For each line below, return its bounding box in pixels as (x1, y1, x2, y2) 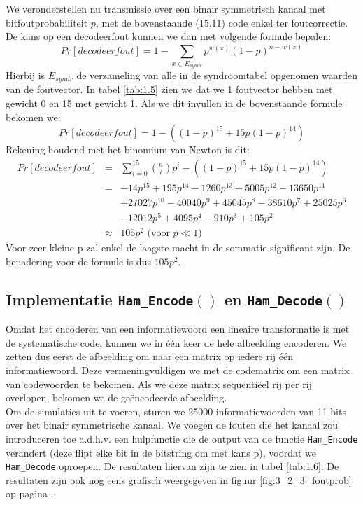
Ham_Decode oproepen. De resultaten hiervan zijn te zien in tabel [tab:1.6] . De (6, 459, 339, 473)
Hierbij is (6, 67, 45, 82)
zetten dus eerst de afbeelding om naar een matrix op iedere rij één (6, 349, 293, 364)
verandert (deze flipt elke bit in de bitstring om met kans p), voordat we (6, 445, 317, 459)
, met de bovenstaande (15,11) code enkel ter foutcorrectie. (95, 15, 348, 29)
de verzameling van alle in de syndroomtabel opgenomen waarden (76, 67, 357, 82)
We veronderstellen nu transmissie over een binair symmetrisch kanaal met (6, 1, 326, 15)
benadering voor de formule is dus (6, 254, 151, 268)
